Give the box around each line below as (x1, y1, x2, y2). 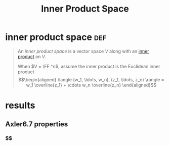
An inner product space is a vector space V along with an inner (17, 48, 149, 54)
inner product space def (5, 31, 107, 43)
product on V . (17, 54, 47, 60)
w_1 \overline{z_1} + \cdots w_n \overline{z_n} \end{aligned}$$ (26, 82, 157, 88)
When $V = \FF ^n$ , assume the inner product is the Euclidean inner (17, 63, 160, 69)
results (5, 100, 35, 111)
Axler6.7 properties (5, 120, 68, 128)
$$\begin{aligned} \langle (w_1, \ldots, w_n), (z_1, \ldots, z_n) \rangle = (18, 76, 164, 82)
